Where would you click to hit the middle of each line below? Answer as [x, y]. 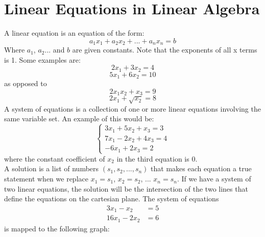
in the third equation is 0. [157, 158]
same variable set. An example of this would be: [79, 118]
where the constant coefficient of [55, 158]
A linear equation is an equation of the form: [74, 33]
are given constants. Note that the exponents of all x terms [165, 50]
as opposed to [26, 83]
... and [55, 50]
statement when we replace [46, 179]
